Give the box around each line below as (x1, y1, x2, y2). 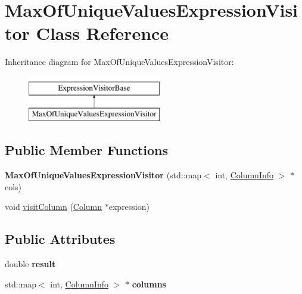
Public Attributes (5, 230, 116, 248)
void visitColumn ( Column (5, 200, 102, 213)
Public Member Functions (5, 141, 168, 159)
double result (5, 258, 56, 270)
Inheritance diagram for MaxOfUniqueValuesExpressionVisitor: (5, 55, 234, 68)
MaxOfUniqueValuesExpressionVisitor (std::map (5, 169, 202, 181)
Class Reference (36, 21, 169, 45)
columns (132, 277, 166, 290)
